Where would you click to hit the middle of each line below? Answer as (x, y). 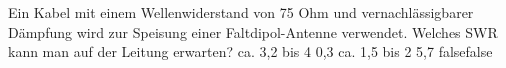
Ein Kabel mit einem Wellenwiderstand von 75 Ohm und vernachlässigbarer (241, 12)
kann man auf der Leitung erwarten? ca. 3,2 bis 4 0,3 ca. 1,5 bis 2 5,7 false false (250, 51)
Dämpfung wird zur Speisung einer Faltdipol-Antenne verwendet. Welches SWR (253, 31)
